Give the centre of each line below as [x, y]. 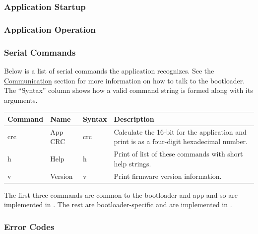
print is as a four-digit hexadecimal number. [181, 141]
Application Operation [50, 29]
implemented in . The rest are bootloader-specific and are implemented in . [118, 204]
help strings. [132, 163]
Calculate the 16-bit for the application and [180, 131]
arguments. [21, 100]
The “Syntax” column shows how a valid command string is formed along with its [129, 90]
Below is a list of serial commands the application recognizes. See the [109, 70]
